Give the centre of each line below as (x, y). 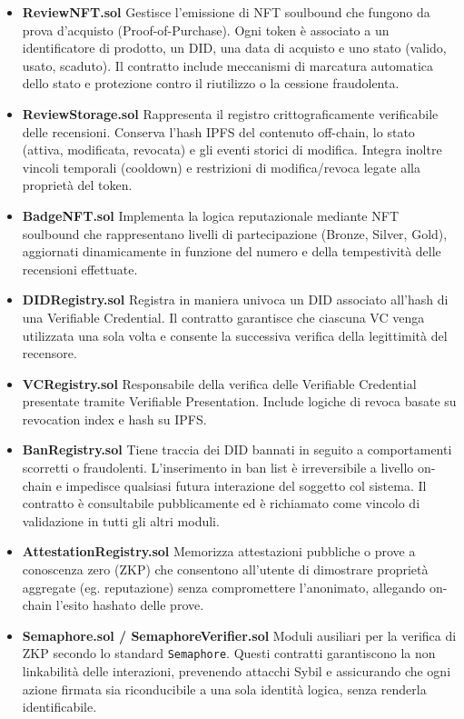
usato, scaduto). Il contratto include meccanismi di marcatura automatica (228, 65)
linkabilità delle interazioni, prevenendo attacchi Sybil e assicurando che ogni (237, 671)
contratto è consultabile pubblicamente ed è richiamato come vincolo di (221, 503)
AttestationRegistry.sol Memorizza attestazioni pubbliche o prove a (219, 551)
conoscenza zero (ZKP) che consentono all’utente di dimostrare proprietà (225, 569)
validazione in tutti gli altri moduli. (121, 520)
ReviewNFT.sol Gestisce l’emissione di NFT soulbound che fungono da (226, 12)
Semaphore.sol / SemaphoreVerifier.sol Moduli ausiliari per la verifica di (239, 635)
